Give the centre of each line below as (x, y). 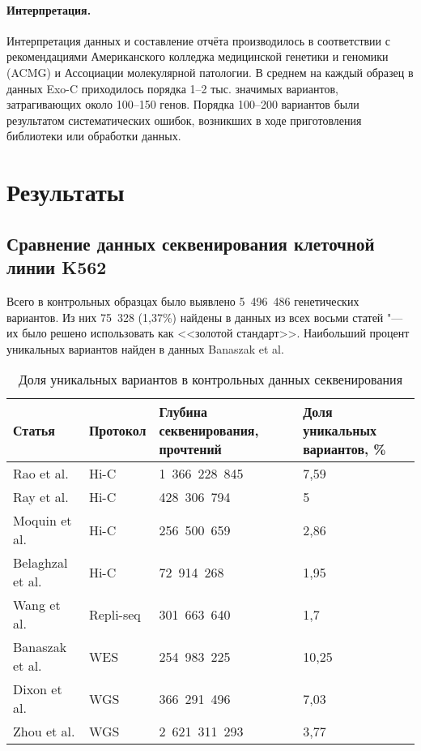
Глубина (183, 412)
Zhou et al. (44, 732)
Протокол (117, 431)
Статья (34, 431)
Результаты (66, 192)
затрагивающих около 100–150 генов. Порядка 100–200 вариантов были (183, 104)
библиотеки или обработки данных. (94, 136)
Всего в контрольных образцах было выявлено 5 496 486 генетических (183, 300)
